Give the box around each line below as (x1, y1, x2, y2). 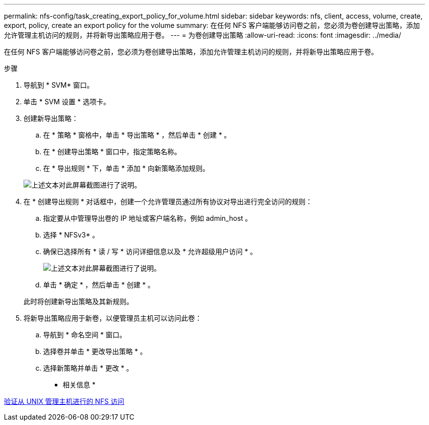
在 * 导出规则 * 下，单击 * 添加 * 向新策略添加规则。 (43, 164, 210, 172)
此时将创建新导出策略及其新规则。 (24, 297, 133, 306)
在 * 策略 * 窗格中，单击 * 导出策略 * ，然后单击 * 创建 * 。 (43, 131, 231, 139)
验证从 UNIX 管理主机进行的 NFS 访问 (4, 397, 124, 405)
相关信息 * (63, 380, 95, 389)
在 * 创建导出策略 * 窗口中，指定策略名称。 (43, 147, 181, 156)
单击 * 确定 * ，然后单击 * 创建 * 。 (43, 281, 155, 289)
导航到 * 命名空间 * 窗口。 (43, 331, 126, 339)
